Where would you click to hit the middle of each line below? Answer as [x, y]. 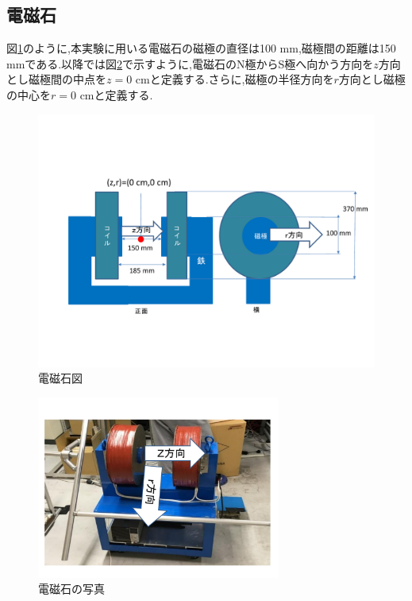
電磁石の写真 [71, 589]
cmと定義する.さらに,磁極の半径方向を [235, 79]
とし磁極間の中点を [56, 79]
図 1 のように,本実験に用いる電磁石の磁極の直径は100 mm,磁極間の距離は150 [201, 48]
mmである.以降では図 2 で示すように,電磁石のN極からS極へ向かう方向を [190, 63]
